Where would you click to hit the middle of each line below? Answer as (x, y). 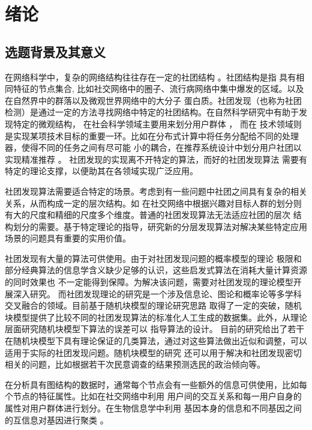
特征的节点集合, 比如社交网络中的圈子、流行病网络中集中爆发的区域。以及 (158, 89)
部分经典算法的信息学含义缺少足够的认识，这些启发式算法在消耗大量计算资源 (156, 270)
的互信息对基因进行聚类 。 (57, 419)
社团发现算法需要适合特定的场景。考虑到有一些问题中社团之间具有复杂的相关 (156, 191)
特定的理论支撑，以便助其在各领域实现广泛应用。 (101, 171)
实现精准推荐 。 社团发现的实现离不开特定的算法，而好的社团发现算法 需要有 (156, 159)
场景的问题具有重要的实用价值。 (68, 238)
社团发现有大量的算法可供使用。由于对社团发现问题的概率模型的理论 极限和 (153, 258)
